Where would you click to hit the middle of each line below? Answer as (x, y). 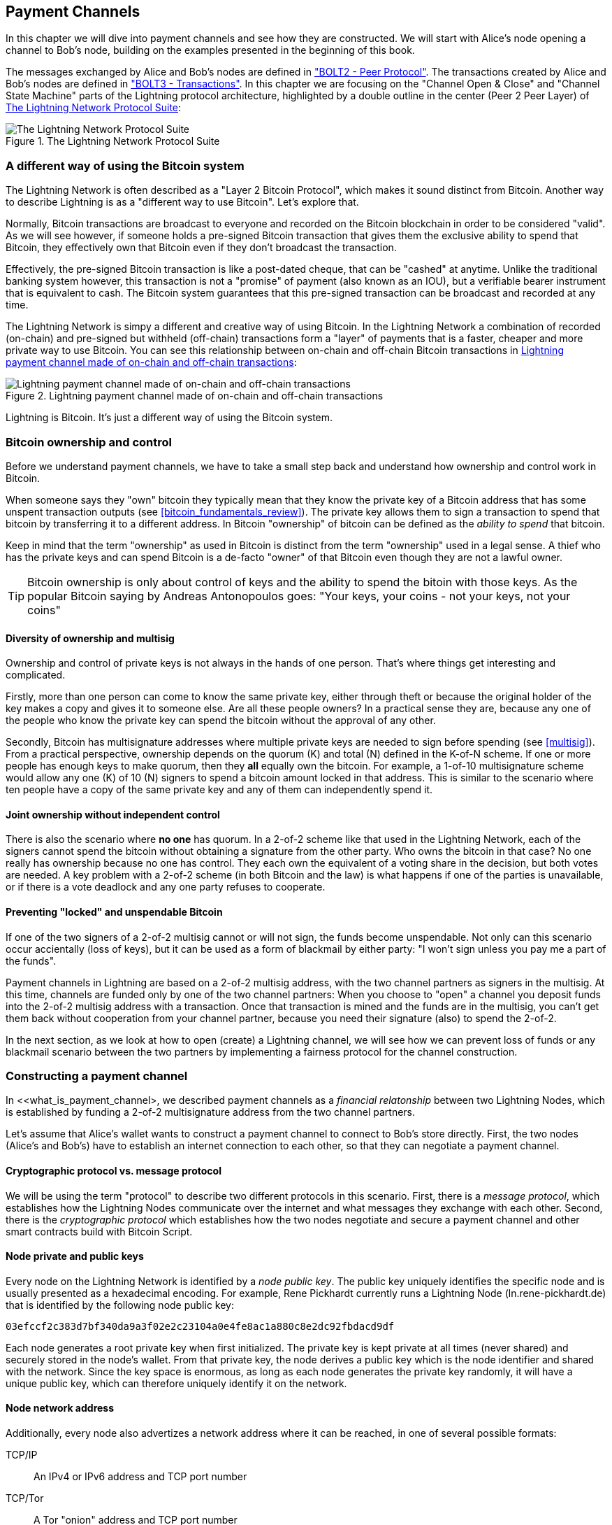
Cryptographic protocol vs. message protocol (114, 1170)
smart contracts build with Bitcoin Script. (99, 1231)
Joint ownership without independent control (113, 814)
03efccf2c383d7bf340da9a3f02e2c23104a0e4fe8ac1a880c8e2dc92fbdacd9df (200, 1326)
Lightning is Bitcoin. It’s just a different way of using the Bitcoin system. (169, 418)
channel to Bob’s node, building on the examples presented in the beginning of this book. (210, 50)
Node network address (60, 1408)
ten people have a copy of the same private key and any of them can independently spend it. (219, 790)
